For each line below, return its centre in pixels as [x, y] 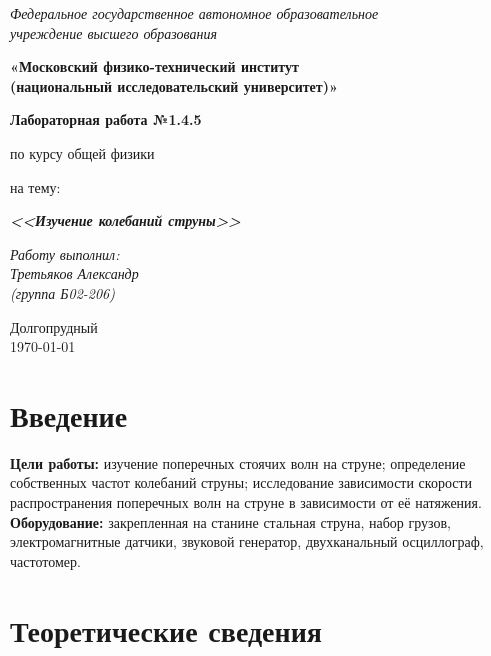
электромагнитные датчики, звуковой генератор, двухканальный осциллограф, [247, 541]
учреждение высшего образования [114, 32]
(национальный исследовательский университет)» [174, 85]
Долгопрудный [54, 326]
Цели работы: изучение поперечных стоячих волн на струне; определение [238, 462]
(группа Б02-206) [62, 292]
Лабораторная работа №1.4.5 [106, 119]
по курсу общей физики [82, 152]
